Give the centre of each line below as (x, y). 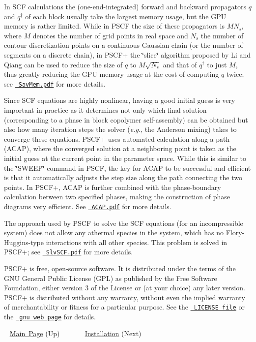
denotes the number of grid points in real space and (110, 35)
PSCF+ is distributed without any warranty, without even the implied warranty (125, 297)
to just (217, 64)
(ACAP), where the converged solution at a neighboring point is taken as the (120, 148)
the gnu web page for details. (50, 317)
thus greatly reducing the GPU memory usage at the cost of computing (112, 74)
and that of (180, 64)
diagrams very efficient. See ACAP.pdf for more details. (88, 206)
